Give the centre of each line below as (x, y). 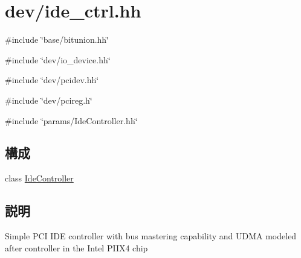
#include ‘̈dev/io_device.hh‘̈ (58, 59)
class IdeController (39, 178)
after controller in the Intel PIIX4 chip (76, 247)
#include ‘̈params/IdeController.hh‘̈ (71, 120)
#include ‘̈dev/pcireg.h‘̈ (49, 100)
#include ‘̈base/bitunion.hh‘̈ (57, 39)
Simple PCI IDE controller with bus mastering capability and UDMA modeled (151, 236)
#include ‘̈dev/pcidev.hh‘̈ (52, 80)
